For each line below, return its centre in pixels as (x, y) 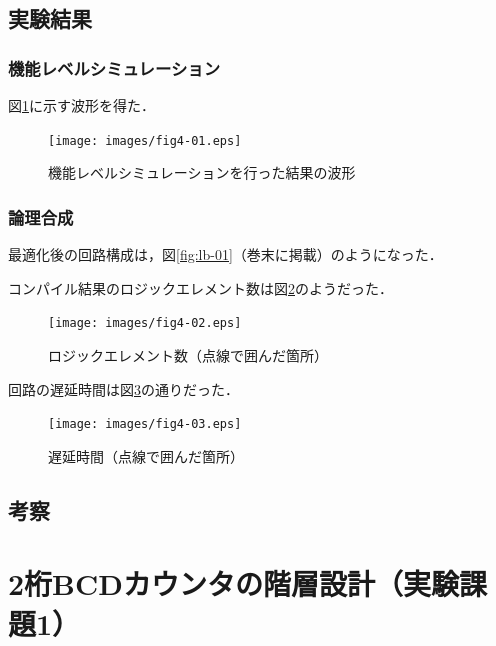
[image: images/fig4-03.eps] (145, 424)
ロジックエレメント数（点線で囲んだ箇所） (188, 354)
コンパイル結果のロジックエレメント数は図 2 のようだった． (200, 287)
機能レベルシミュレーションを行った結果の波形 (202, 172)
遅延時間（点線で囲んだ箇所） (146, 455)
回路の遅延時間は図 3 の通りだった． (123, 388)
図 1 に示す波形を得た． (81, 105)
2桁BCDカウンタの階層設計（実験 (233, 583)
